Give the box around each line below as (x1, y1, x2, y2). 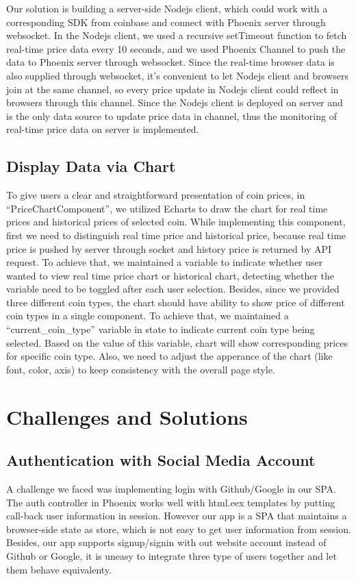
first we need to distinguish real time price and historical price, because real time (6, 227, 346, 242)
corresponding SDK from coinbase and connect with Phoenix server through (6, 14, 326, 29)
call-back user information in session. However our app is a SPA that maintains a (6, 508, 347, 523)
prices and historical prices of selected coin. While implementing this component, (6, 214, 346, 229)
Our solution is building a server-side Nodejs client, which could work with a (6, 1, 328, 15)
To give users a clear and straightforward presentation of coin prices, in (6, 188, 305, 202)
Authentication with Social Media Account (6, 449, 316, 471)
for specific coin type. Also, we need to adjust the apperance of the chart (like (6, 349, 333, 363)
